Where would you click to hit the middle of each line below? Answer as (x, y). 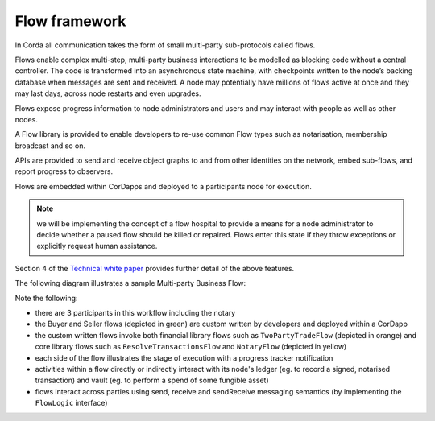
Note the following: (46, 298)
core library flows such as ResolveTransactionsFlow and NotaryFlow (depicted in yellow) (191, 347)
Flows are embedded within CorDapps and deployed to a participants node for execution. (163, 186)
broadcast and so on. (50, 146)
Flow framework (70, 21)
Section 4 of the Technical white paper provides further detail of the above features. (155, 268)
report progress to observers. (64, 171)
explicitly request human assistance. (97, 246)
